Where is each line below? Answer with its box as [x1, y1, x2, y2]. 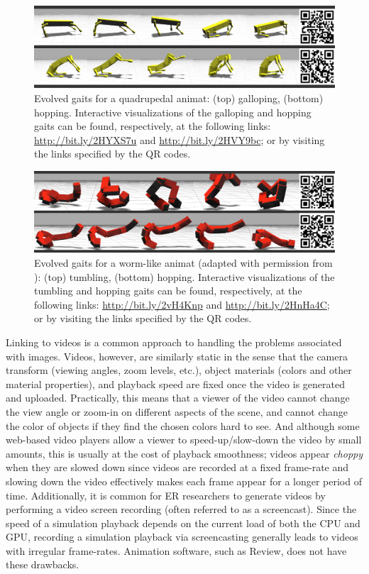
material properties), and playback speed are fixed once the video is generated [6, 376, 345, 391]
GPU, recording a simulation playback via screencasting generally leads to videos [6, 529, 358, 544]
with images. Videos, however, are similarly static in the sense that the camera [6, 348, 348, 363]
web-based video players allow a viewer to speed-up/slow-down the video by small [6, 432, 362, 447]
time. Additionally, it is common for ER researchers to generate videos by [6, 487, 326, 502]
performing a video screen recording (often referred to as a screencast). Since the [6, 502, 357, 517]
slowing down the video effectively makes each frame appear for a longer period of [6, 473, 362, 488]
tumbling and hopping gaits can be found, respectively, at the [34, 283, 302, 298]
